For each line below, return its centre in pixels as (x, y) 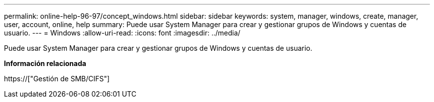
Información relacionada (45, 63)
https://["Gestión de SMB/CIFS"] (57, 79)
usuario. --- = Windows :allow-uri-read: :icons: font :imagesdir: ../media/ (122, 33)
